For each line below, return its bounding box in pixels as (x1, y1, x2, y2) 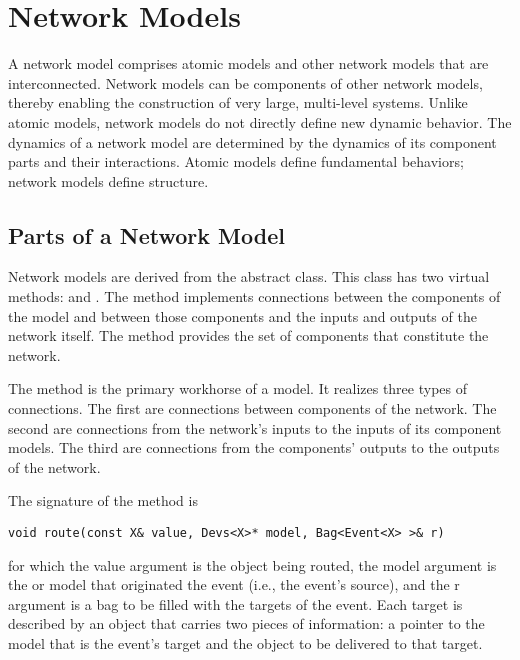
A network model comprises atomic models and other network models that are (8, 53, 489, 74)
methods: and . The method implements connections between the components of (8, 286, 501, 307)
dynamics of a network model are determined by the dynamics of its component (8, 131, 497, 152)
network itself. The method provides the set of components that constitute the (8, 325, 489, 346)
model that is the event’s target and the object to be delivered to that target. (8, 633, 483, 654)
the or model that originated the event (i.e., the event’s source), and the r (8, 574, 460, 595)
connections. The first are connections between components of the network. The (8, 398, 497, 419)
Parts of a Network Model (8, 219, 285, 250)
